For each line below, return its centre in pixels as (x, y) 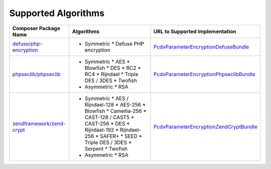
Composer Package (36, 28)
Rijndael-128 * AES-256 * (115, 105)
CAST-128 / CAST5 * (109, 117)
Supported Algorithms (57, 13)
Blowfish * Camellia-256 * (116, 111)
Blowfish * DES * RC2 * (113, 68)
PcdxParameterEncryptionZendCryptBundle (206, 127)
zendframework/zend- (39, 123)
